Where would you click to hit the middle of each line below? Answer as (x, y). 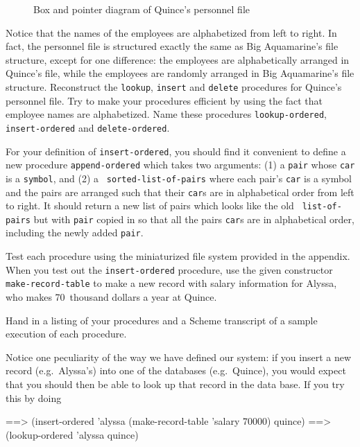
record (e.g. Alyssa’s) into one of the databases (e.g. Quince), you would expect (176, 370)
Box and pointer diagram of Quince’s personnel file (142, 9)
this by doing (34, 397)
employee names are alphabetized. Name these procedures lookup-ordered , (166, 114)
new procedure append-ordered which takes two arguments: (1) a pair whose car (180, 165)
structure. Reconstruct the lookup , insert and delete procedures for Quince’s (174, 86)
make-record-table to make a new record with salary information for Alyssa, (171, 283)
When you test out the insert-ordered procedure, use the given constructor (169, 269)
